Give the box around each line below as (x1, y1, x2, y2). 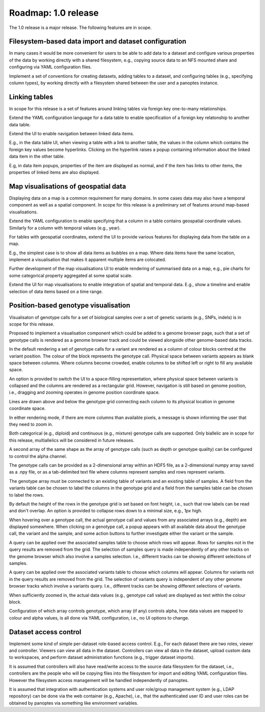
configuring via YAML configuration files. (9, 64, 92, 70)
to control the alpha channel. (9, 453, 67, 459)
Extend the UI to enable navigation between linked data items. (9, 131, 134, 137)
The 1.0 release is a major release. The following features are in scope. (9, 25, 152, 30)
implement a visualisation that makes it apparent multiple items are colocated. (9, 257, 166, 263)
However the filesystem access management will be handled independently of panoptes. (9, 677, 189, 683)
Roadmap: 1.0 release (9, 7, 99, 18)
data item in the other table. (9, 153, 65, 159)
